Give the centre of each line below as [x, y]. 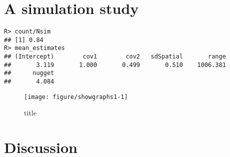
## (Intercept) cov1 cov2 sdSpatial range [115, 57]
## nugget [29, 73]
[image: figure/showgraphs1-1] [76, 97]
